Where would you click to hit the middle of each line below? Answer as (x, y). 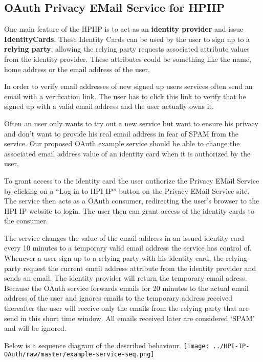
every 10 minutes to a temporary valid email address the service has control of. (128, 248)
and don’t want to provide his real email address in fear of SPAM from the (121, 133)
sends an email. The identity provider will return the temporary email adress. (126, 278)
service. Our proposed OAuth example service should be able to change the (122, 143)
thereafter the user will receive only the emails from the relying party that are (127, 308)
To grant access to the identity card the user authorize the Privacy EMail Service (132, 180)
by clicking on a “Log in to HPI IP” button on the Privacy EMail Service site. (127, 190)
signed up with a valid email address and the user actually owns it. (109, 106)
